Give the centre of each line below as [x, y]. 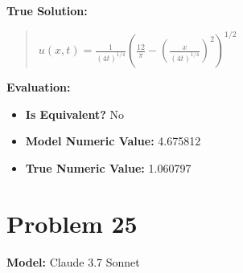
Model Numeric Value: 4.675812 [113, 141]
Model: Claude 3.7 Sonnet [73, 261]
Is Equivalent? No [74, 114]
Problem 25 [72, 223]
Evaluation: [39, 87]
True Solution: [47, 10]
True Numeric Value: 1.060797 [108, 167]
